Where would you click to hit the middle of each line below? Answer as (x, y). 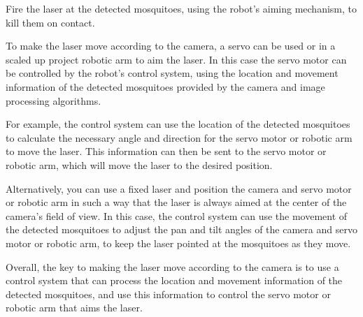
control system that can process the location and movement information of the (174, 280)
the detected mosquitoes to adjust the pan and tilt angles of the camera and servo (181, 229)
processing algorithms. (54, 100)
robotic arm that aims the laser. (74, 308)
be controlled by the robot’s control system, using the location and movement (172, 73)
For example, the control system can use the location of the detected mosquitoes (178, 124)
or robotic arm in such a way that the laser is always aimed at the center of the (176, 202)
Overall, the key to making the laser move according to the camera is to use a (172, 266)
